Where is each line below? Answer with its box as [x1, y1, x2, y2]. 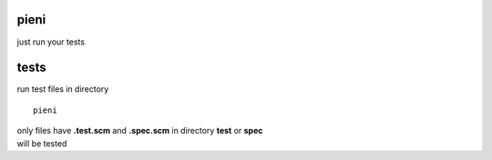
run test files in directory [16, 84, 109, 95]
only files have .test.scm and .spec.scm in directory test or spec [16, 125, 263, 136]
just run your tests [16, 36, 86, 47]
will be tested [16, 137, 67, 149]
